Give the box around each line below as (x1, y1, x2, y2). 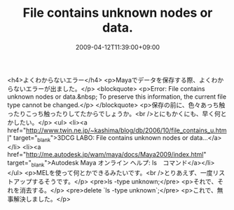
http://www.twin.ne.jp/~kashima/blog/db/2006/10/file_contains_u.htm (25, 126, 227, 134)
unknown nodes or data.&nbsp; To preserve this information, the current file (7, 92, 226, 101)
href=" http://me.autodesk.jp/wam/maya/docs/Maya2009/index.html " (7, 150, 207, 158)
